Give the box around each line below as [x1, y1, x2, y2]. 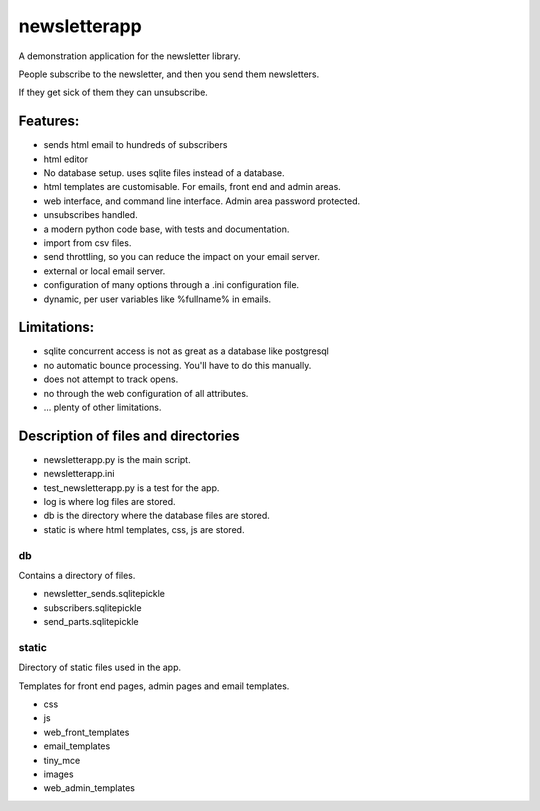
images [43, 768, 74, 780]
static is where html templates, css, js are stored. [43, 523, 245, 535]
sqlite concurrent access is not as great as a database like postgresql [43, 345, 330, 357]
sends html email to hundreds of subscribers [43, 139, 228, 151]
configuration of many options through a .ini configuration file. [43, 279, 300, 291]
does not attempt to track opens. [43, 373, 179, 385]
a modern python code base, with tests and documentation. [43, 223, 290, 235]
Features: [18, 113, 80, 130]
